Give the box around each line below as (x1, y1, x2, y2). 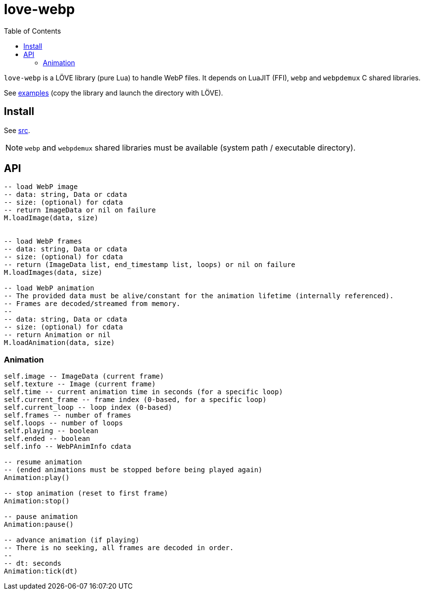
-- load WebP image (4, 183, 78, 191)
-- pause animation (4, 513, 78, 521)
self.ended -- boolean (4, 435, 91, 443)
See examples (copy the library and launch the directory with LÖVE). (4, 88, 223, 97)
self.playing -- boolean (4, 427, 98, 435)
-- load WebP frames (4, 237, 82, 246)
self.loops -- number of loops (4, 419, 123, 427)
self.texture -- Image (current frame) (4, 380, 156, 388)
